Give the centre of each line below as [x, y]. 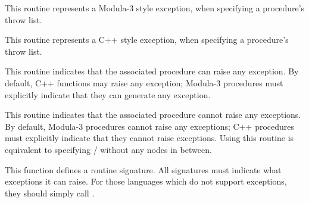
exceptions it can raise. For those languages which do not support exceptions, [146, 181]
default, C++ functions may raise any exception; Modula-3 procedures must [144, 82]
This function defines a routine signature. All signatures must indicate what [143, 169]
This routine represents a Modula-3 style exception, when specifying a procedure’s [155, 8]
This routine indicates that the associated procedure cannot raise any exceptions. [153, 115]
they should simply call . [50, 193]
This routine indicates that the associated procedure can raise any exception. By [152, 71]
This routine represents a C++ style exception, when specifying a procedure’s [147, 40]
